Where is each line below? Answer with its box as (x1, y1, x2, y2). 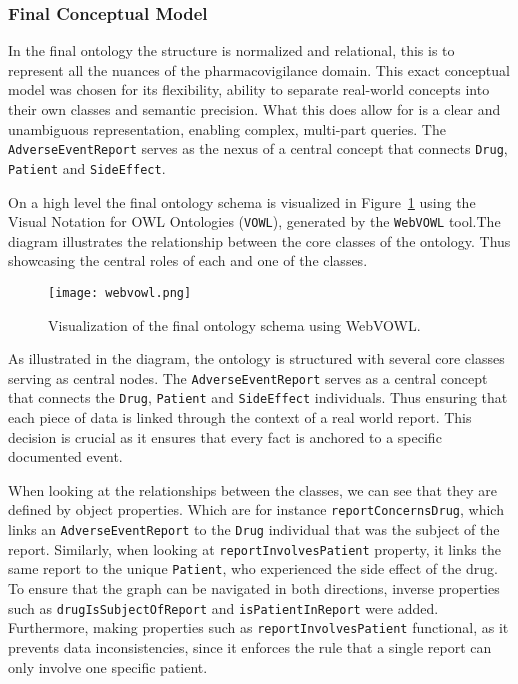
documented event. (8, 446, 123, 467)
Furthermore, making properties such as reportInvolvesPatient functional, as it (8, 617, 509, 638)
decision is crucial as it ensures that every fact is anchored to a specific (8, 426, 442, 447)
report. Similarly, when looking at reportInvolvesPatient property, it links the (8, 538, 501, 559)
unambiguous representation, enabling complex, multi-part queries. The (8, 118, 446, 139)
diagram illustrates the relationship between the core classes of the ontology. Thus (8, 230, 511, 251)
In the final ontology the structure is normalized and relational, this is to (8, 40, 455, 61)
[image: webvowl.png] (48, 285, 192, 300)
